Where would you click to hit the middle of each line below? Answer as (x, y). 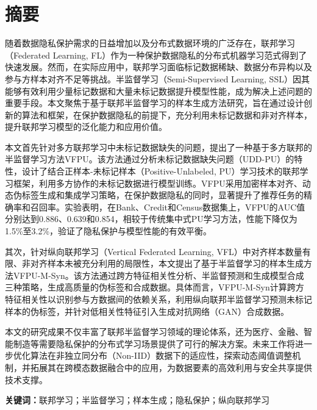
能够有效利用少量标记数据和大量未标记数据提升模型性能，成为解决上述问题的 (158, 91)
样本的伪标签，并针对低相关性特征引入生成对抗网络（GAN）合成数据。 (147, 311)
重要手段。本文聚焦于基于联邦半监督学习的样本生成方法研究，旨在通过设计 (154, 103)
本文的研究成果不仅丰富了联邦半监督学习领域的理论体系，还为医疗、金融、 (154, 332)
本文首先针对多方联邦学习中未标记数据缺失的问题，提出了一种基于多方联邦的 (158, 147)
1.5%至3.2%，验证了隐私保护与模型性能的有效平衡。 (109, 231)
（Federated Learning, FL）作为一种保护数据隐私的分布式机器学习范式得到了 (156, 55)
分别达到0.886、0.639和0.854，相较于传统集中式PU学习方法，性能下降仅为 (151, 219)
